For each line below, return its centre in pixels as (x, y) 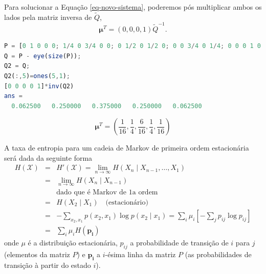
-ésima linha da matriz (140, 254)
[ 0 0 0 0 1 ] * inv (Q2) (39, 86)
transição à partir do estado (48, 265)
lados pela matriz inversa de (48, 17)
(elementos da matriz (37, 254)
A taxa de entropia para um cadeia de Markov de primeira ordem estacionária (127, 148)
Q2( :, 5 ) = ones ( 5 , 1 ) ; (37, 76)
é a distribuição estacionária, (73, 243)
